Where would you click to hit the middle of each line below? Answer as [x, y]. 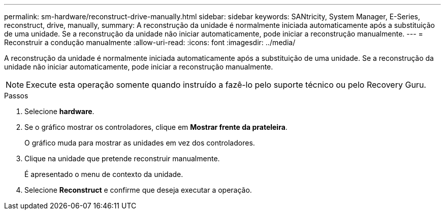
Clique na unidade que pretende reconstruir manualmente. [122, 158]
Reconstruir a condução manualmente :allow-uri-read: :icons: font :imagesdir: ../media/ [150, 42]
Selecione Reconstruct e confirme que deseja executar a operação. [138, 190]
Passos [16, 96]
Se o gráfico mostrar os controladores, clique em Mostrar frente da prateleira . [156, 127]
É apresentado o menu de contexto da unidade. [104, 174]
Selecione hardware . [59, 111]
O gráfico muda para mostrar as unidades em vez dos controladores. [140, 143]
